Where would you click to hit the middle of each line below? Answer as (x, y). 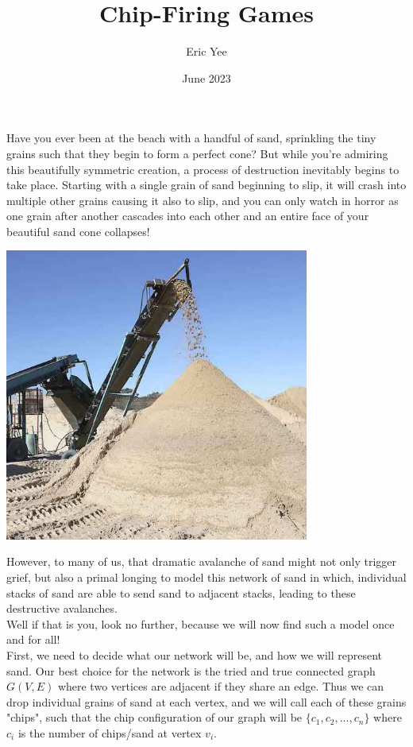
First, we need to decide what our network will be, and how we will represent (195, 655)
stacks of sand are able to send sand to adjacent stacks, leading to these (181, 592)
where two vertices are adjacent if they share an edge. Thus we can (221, 686)
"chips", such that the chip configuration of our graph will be (154, 717)
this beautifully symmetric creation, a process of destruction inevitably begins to (203, 169)
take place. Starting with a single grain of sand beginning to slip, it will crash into (206, 185)
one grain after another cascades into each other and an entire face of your (188, 216)
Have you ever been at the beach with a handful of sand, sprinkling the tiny (191, 138)
